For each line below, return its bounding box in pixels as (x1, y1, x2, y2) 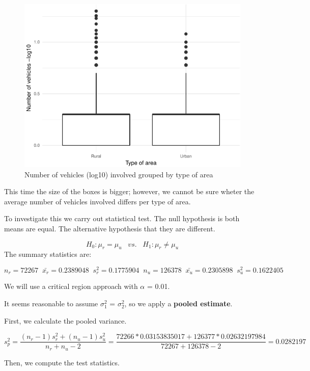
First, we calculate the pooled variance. (4, 315, 127, 326)
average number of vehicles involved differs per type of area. (4, 196, 191, 206)
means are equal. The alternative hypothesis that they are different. (4, 223, 215, 233)
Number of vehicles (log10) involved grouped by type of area (24, 169, 213, 179)
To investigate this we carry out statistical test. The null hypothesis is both (4, 213, 240, 224)
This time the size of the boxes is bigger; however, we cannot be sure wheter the (4, 186, 255, 197)
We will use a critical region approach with (4, 281, 138, 291)
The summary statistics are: (4, 249, 92, 259)
